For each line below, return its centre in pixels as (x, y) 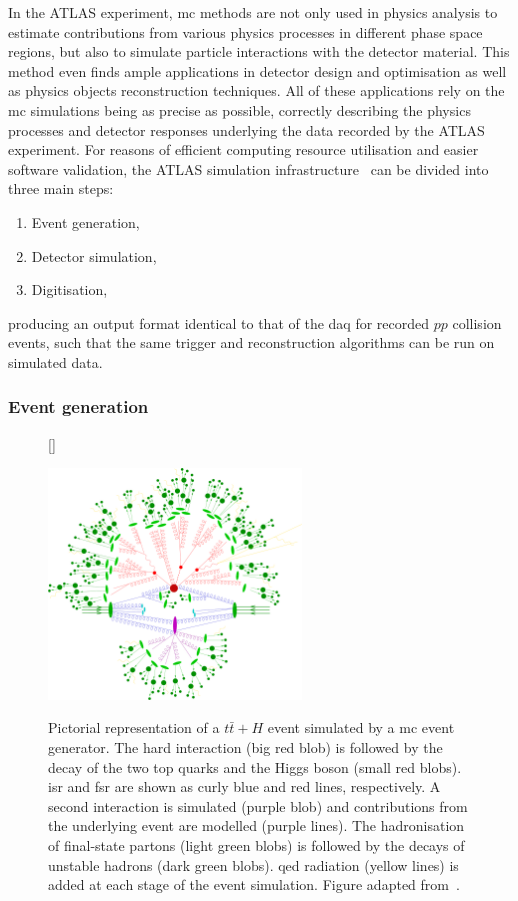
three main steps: (61, 188)
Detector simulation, (94, 255)
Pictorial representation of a (134, 727)
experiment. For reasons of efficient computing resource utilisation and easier (243, 149)
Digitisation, (69, 289)
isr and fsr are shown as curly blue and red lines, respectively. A (244, 786)
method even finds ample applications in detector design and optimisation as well (257, 70)
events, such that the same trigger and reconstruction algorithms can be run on (251, 342)
